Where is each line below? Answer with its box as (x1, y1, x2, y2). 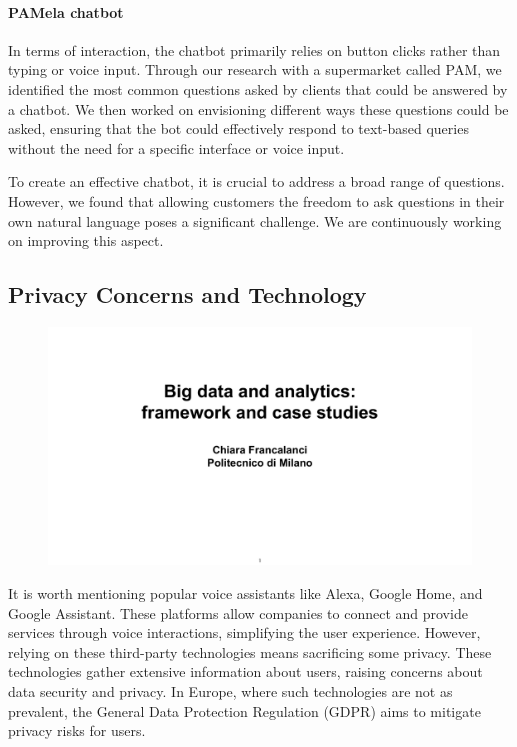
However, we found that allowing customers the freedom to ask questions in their (8, 190, 505, 211)
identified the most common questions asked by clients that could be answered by (8, 78, 508, 99)
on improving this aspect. (8, 230, 164, 251)
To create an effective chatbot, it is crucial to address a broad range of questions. (8, 171, 505, 192)
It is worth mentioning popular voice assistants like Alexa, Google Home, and (8, 583, 483, 604)
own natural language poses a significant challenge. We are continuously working (8, 210, 502, 231)
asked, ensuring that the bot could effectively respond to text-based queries (8, 118, 469, 139)
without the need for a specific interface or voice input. (8, 137, 345, 158)
